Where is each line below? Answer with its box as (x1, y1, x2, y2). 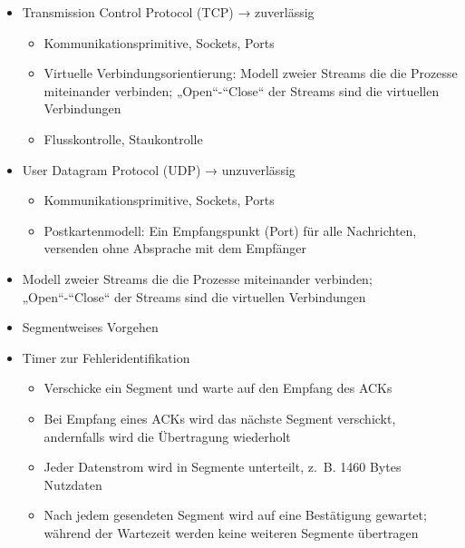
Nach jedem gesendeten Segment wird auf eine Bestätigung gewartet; (44, 505, 427, 524)
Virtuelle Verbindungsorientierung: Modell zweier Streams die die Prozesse (44, 64, 458, 83)
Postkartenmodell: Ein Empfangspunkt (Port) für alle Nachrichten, (44, 220, 417, 240)
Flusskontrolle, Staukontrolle (44, 129, 203, 148)
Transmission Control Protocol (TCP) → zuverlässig (22, 3, 315, 21)
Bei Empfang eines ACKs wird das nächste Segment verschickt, (44, 408, 396, 427)
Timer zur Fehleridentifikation (22, 347, 190, 367)
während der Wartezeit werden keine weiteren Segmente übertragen (44, 523, 419, 542)
